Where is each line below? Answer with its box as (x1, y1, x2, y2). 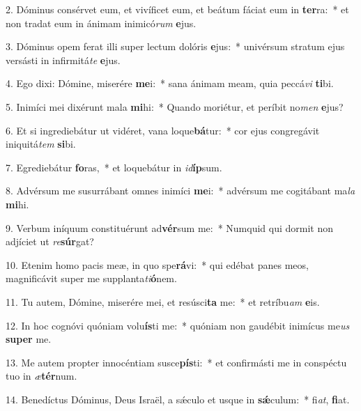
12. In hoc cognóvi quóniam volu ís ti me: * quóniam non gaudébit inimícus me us (6, 318, 350, 332)
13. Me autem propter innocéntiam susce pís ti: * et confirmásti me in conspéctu (6, 355, 347, 369)
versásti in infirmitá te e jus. (6, 52, 121, 67)
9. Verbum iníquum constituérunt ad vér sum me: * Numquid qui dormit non (6, 220, 334, 235)
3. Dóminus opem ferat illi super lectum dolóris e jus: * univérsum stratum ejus (6, 39, 345, 54)
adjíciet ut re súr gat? (6, 234, 94, 249)
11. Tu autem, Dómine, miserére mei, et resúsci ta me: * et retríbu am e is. (6, 294, 320, 309)
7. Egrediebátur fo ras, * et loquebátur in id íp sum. (6, 160, 222, 174)
